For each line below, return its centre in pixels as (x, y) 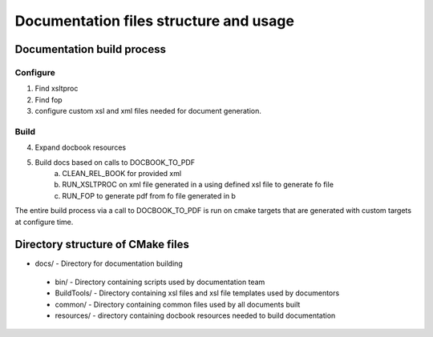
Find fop (49, 99)
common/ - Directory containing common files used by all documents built (178, 304)
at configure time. (44, 222)
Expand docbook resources (81, 147)
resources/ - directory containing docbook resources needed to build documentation (195, 315)
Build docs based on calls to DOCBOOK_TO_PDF (115, 162)
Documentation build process (90, 49)
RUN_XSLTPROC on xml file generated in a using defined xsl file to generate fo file (198, 185)
